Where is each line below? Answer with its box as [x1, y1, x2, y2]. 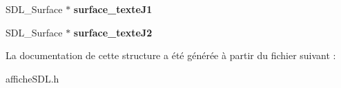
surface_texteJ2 [73, 25, 153, 39]
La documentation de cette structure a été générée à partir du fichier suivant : [6, 48, 336, 63]
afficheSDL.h [6, 71, 59, 85]
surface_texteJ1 [73, 2, 153, 16]
